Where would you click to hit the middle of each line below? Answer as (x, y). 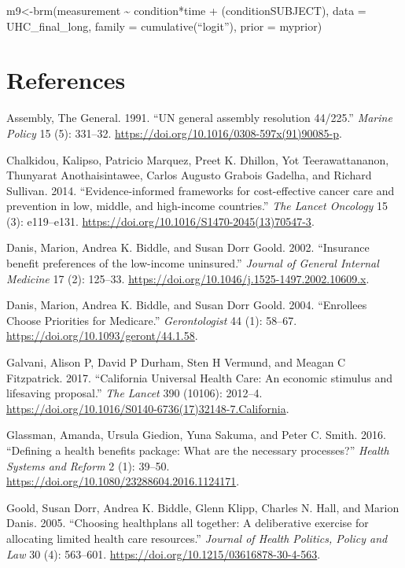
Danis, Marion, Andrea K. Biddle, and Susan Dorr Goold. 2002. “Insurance (188, 247)
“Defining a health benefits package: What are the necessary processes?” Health (198, 450)
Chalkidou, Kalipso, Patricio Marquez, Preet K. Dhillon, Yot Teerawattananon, (198, 159)
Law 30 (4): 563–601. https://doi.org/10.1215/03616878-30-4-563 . (164, 553)
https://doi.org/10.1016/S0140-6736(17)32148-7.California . (148, 408)
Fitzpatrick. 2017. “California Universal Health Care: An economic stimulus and (199, 377)
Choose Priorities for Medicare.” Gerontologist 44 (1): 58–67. (152, 320)
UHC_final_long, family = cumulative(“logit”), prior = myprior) (164, 26)
